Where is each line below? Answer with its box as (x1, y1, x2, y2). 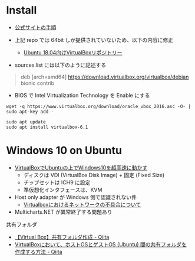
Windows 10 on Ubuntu (6, 144, 123, 157)
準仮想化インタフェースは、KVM (23, 186, 103, 193)
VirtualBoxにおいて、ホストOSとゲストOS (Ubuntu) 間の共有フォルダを (14, 240, 187, 248)
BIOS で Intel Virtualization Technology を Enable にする (14, 92, 150, 99)
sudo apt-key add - (6, 109, 54, 115)
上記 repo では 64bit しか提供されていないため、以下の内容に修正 (14, 36, 174, 43)
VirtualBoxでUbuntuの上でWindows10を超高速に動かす (14, 164, 148, 171)
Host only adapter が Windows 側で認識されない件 (14, 193, 137, 201)
